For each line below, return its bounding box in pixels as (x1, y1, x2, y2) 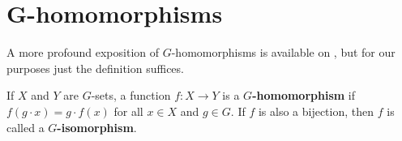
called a (6, 118, 45, 135)
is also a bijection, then (258, 102, 374, 119)
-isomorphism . (57, 118, 137, 135)
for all (113, 102, 143, 119)
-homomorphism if (252, 87, 356, 104)
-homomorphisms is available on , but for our (171, 44, 396, 61)
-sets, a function (91, 87, 171, 104)
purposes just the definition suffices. (6, 59, 184, 76)
